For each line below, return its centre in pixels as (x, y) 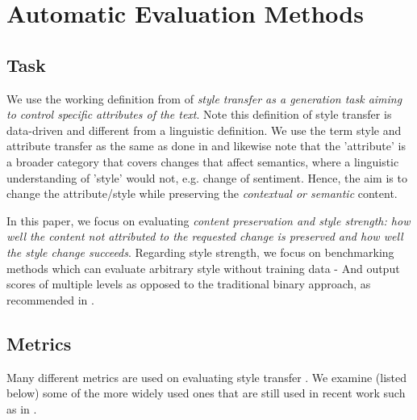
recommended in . (50, 299)
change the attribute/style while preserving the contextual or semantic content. (202, 193)
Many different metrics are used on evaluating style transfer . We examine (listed (206, 377)
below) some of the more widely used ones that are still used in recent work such (206, 393)
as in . (22, 408)
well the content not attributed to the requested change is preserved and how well (205, 236)
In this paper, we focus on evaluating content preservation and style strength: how (208, 220)
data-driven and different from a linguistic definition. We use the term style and (204, 130)
